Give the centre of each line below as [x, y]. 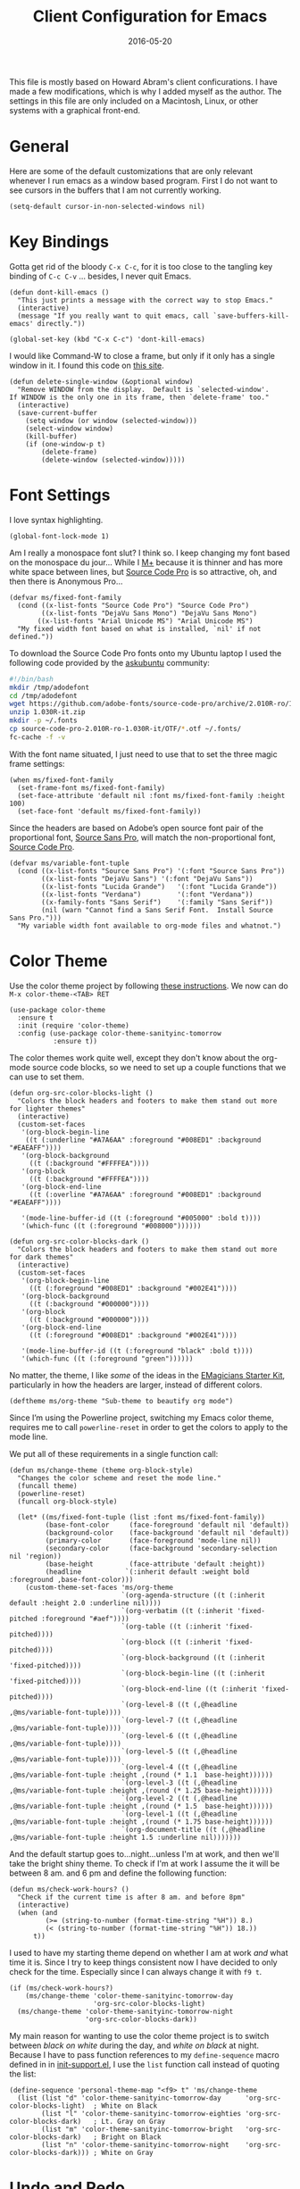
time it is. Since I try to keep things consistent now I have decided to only [144, 1962]
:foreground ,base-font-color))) [71, 1579]
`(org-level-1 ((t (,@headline [179, 1814]
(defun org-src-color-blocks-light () [81, 1093]
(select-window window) [70, 429]
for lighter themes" [48, 1109]
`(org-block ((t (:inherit [171, 1642]
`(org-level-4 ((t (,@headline [179, 1767]
